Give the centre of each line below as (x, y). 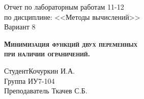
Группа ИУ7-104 (30, 80)
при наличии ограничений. (47, 54)
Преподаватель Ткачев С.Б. (46, 91)
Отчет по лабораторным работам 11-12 (64, 7)
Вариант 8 (20, 27)
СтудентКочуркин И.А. (39, 70)
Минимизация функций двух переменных (71, 43)
